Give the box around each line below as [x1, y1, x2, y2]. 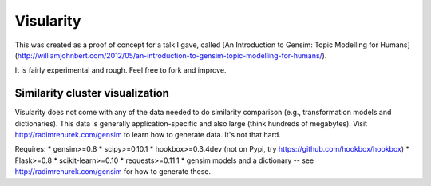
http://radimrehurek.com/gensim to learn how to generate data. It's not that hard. [14, 130, 281, 140]
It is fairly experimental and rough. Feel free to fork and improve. [14, 65, 227, 75]
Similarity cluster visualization [14, 86, 169, 100]
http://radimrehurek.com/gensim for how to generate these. [14, 167, 212, 176]
